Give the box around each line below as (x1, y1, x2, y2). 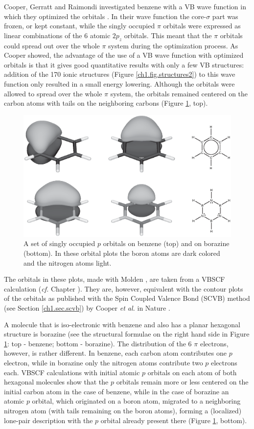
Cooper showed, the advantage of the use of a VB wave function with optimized (4, 50, 244, 60)
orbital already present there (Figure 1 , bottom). (100, 415, 247, 425)
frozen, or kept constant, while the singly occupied (4, 21, 155, 31)
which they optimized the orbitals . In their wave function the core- (4, 11, 207, 21)
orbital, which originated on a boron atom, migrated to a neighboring (32, 396, 241, 406)
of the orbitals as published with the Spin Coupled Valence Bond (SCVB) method (4, 293, 250, 303)
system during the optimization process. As (108, 40, 238, 50)
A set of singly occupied (23, 238, 95, 248)
